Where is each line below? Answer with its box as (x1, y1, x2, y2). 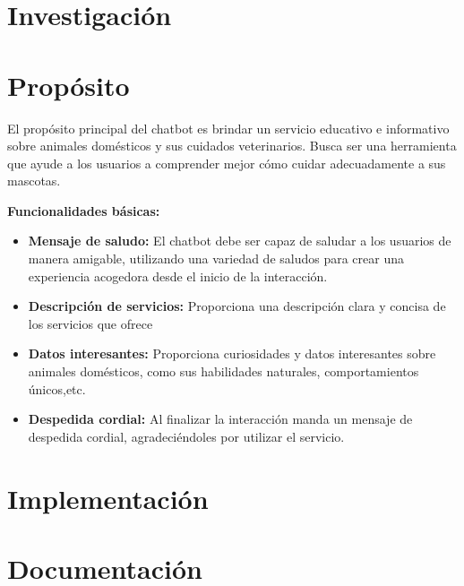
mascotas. (7, 171, 61, 190)
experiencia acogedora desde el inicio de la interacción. (28, 266, 328, 285)
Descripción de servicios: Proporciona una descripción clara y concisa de (28, 297, 446, 315)
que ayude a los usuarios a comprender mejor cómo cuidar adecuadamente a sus (7, 153, 446, 172)
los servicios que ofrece (28, 314, 153, 332)
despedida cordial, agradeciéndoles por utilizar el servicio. (28, 427, 345, 445)
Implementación (7, 479, 209, 516)
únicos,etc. (28, 379, 86, 398)
